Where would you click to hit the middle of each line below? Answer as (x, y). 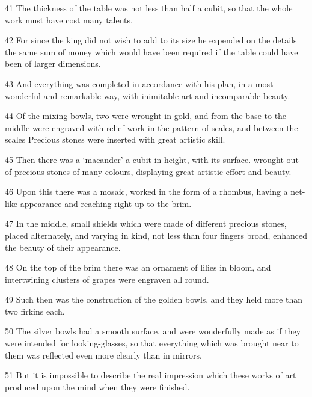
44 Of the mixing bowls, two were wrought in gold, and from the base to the (146, 116)
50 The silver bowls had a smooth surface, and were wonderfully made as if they (153, 331)
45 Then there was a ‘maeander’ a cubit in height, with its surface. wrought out (152, 159)
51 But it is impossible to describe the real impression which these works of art (151, 375)
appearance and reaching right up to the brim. (106, 203)
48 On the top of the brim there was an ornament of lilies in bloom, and (138, 267)
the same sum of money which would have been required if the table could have (151, 51)
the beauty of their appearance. (63, 247)
